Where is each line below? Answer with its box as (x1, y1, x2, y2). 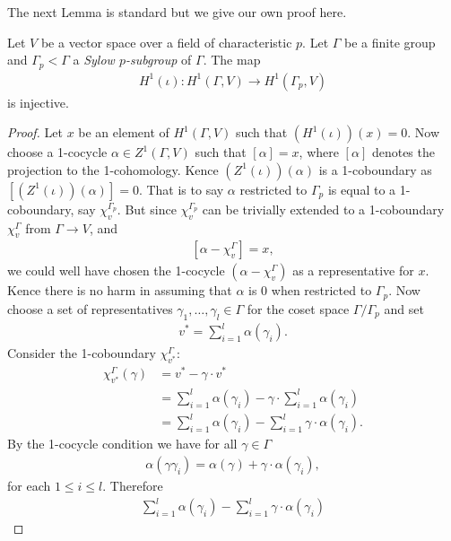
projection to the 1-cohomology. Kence (7, 160, 219, 179)
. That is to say (138, 179, 224, 198)
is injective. (7, 92, 69, 111)
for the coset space (247, 299, 350, 318)
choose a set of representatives (7, 299, 173, 318)
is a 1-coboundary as (318, 160, 432, 179)
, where (299, 143, 339, 161)
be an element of (78, 123, 169, 142)
